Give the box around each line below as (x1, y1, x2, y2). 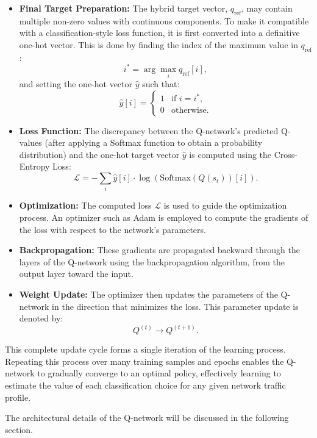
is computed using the (189, 148, 272, 160)
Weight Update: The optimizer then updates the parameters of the (19, 287, 278, 300)
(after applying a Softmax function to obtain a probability (45, 136, 263, 149)
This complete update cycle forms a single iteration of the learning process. (5, 343, 286, 356)
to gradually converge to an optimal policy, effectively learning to (37, 367, 281, 379)
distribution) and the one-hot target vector (19, 148, 180, 160)
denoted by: (19, 312, 63, 325)
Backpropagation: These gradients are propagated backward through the (19, 243, 300, 256)
